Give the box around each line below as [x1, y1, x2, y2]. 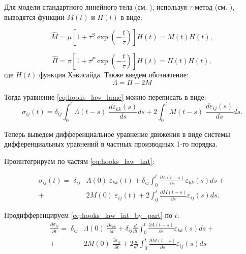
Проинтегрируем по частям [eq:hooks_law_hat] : [4, 155, 155, 166]
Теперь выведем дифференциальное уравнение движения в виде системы [4, 128, 230, 139]
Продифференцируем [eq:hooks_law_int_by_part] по [4, 210, 173, 220]
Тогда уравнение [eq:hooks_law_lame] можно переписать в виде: [4, 91, 206, 102]
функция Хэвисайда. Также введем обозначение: [39, 69, 189, 80]
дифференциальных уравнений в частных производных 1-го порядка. [4, 138, 218, 149]
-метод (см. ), [192, 2, 235, 12]
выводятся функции [4, 11, 65, 22]
